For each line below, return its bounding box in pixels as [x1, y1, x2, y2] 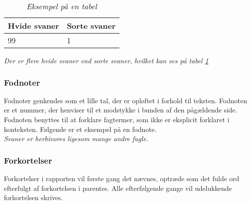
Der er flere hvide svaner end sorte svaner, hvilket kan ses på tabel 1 [4, 56, 209, 65]
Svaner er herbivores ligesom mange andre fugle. [4, 133, 149, 144]
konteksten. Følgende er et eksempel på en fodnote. [4, 124, 157, 134]
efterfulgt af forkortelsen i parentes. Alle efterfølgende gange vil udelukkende [4, 183, 232, 193]
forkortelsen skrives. [4, 192, 63, 203]
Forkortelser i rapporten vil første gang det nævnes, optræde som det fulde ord [4, 173, 239, 183]
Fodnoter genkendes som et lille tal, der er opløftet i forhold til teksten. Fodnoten [4, 95, 247, 105]
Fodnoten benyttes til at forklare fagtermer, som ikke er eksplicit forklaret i [4, 114, 230, 124]
